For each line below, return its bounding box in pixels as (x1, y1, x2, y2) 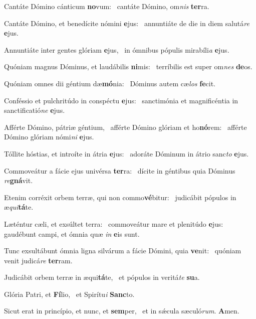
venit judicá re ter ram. (4, 255, 73, 265)
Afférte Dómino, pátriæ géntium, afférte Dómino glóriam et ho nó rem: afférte (4, 121, 247, 132)
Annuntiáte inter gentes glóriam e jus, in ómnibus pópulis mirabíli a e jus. (4, 44, 229, 55)
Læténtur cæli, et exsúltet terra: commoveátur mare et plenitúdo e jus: (4, 218, 223, 229)
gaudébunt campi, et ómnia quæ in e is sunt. (4, 228, 140, 239)
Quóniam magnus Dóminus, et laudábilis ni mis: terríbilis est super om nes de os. (4, 61, 252, 72)
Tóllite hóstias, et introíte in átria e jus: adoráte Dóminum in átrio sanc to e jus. (4, 148, 249, 158)
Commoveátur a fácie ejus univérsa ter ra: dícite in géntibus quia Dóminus (4, 165, 235, 176)
